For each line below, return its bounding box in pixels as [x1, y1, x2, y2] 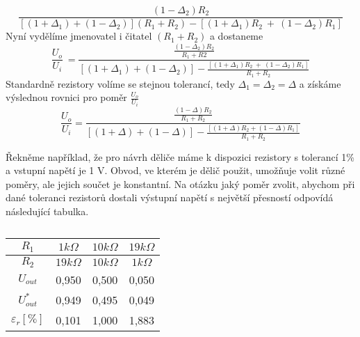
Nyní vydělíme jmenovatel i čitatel [6, 29, 152, 43]
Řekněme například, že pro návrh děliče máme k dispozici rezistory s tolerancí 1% [6, 149, 354, 164]
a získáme [299, 76, 341, 91]
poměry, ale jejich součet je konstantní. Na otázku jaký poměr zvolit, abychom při [6, 176, 355, 191]
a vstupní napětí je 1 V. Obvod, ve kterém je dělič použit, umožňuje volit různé [6, 163, 345, 178]
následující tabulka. [6, 204, 89, 219]
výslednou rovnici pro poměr [6, 90, 127, 104]
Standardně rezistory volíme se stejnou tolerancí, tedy [6, 76, 235, 91]
